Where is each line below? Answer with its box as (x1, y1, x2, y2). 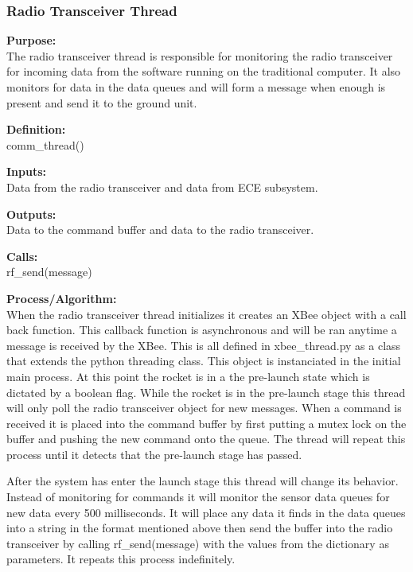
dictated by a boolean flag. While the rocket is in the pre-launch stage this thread (6, 383, 406, 400)
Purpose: (6, 32, 56, 49)
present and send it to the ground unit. (6, 94, 197, 111)
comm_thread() (6, 136, 84, 153)
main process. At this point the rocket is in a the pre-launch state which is (6, 368, 370, 384)
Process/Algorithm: (6, 290, 117, 306)
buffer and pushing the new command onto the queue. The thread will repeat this (6, 430, 406, 447)
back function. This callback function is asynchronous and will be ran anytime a (6, 321, 397, 338)
